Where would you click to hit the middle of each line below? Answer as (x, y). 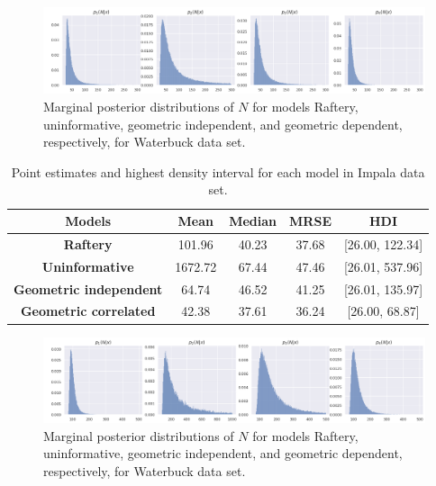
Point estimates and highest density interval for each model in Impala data (218, 171)
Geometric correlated (88, 311)
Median (253, 221)
